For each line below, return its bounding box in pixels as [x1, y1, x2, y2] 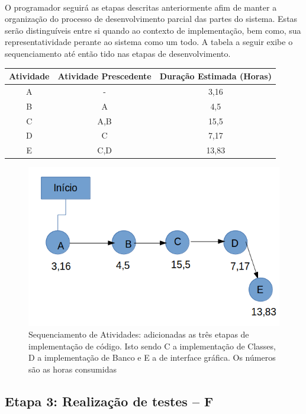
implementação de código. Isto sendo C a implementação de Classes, [28, 339, 276, 352]
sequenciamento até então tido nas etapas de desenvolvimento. [5, 47, 231, 59]
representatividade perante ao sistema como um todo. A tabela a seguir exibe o [5, 36, 293, 48]
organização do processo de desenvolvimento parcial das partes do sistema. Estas [5, 12, 298, 25]
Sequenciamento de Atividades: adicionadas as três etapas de [28, 328, 249, 340]
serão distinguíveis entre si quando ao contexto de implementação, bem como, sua [5, 24, 301, 36]
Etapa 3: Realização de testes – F [5, 391, 214, 410]
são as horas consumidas [28, 362, 117, 375]
